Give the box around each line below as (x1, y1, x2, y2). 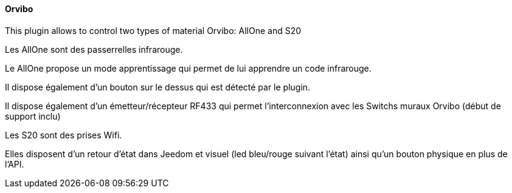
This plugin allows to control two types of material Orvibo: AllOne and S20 (5, 25, 302, 36)
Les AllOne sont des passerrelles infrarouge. (5, 44, 183, 55)
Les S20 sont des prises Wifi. (5, 129, 122, 140)
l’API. (5, 158, 24, 169)
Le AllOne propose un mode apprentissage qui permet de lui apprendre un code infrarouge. (5, 63, 372, 73)
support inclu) (5, 110, 61, 121)
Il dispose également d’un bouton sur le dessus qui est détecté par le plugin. (5, 81, 311, 92)
